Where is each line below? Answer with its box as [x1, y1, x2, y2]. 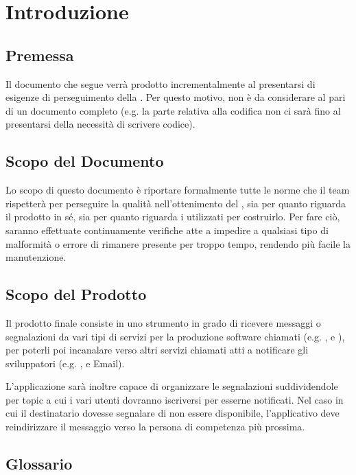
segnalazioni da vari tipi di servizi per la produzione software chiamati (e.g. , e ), [5, 329, 345, 343]
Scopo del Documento [5, 150, 164, 172]
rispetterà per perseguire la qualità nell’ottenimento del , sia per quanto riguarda [5, 196, 346, 210]
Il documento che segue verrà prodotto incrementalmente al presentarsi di [5, 76, 316, 91]
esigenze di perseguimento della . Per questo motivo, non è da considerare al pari [5, 90, 346, 104]
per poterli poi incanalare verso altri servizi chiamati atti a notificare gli [5, 343, 309, 357]
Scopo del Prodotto [5, 283, 147, 305]
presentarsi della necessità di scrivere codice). [5, 117, 195, 131]
